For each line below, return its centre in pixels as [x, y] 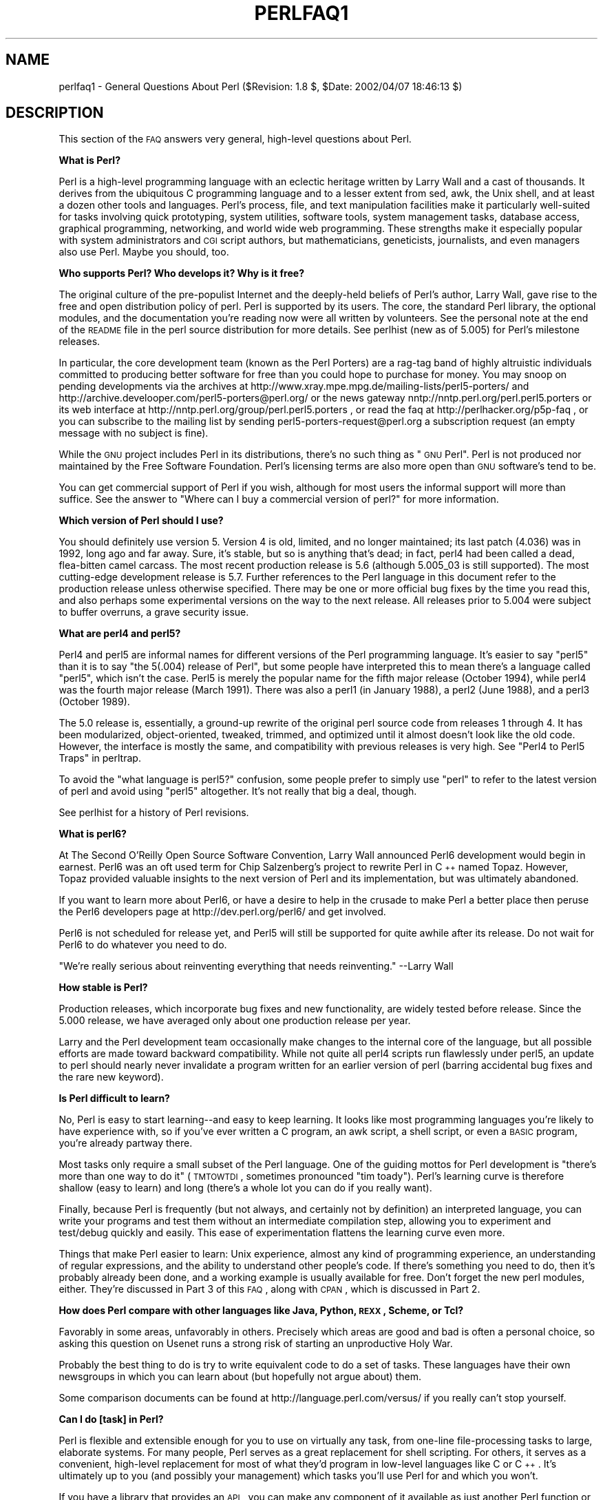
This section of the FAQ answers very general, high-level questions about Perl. [235, 139]
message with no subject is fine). [134, 433]
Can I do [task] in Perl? [111, 1419]
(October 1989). [94, 702]
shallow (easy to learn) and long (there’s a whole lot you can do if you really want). [245, 1188]
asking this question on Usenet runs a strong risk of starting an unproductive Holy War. [256, 1344]
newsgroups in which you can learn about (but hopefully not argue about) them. [240, 1377]
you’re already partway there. [126, 1143]
